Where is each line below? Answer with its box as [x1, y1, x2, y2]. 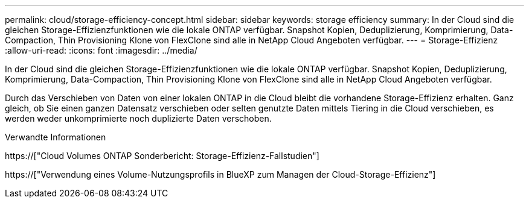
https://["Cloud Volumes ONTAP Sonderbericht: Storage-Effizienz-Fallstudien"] [5, 151, 319, 161]
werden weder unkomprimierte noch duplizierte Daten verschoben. [5, 113, 272, 123]
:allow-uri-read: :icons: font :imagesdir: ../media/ [5, 45, 197, 55]
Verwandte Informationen [5, 132, 106, 142]
